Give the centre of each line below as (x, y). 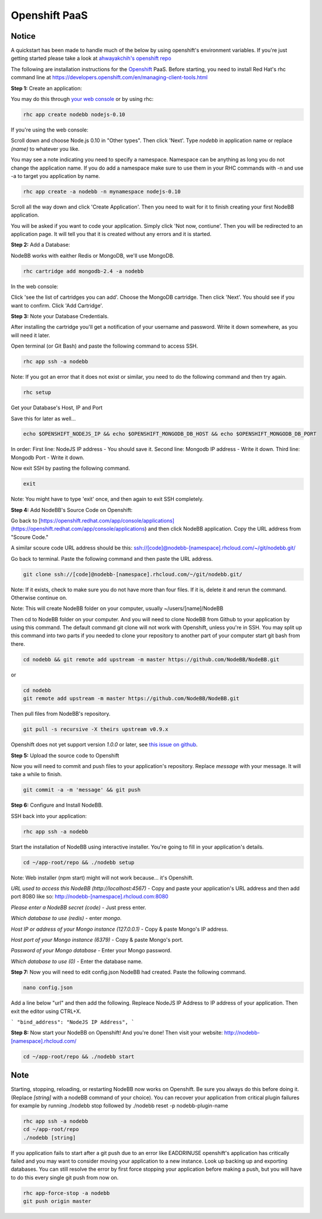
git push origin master (57, 1201)
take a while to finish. (37, 774)
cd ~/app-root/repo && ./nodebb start (79, 1056)
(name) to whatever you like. (45, 149)
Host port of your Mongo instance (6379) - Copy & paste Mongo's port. (97, 939)
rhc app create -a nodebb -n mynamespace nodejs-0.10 (102, 191)
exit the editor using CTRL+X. (46, 1011)
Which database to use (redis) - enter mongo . (66, 918)
